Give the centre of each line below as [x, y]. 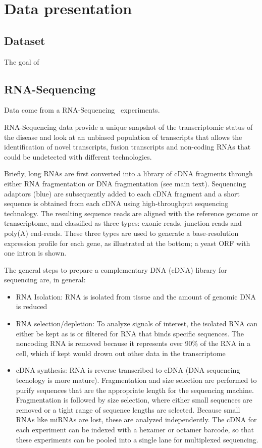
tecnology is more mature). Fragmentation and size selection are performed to [136, 380]
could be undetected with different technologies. [78, 156]
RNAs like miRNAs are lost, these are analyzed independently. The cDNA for [136, 419]
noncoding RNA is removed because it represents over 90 [104, 343]
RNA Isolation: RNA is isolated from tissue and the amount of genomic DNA [136, 296]
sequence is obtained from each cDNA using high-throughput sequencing [116, 203]
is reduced [32, 306]
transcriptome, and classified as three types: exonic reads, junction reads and [123, 223]
